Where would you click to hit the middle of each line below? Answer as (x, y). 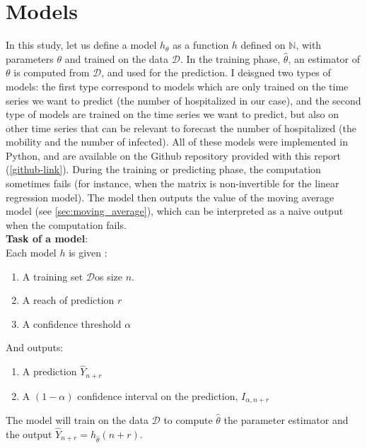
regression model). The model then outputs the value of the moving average (170, 197)
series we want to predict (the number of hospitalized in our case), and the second (183, 100)
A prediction (49, 371)
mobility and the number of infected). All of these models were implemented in (177, 142)
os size (108, 276)
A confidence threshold (72, 323)
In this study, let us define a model (81, 45)
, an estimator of (324, 58)
